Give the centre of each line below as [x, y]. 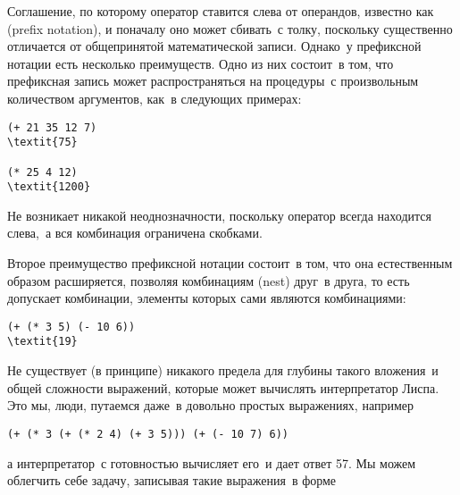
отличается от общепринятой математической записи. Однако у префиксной [214, 46]
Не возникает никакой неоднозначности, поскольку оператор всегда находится [219, 215]
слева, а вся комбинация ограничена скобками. [135, 233]
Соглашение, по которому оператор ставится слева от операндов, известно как [221, 11]
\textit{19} [42, 342]
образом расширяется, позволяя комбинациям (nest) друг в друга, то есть [209, 280]
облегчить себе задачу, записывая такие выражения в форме [172, 480]
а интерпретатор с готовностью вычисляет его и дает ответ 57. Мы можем [212, 462]
